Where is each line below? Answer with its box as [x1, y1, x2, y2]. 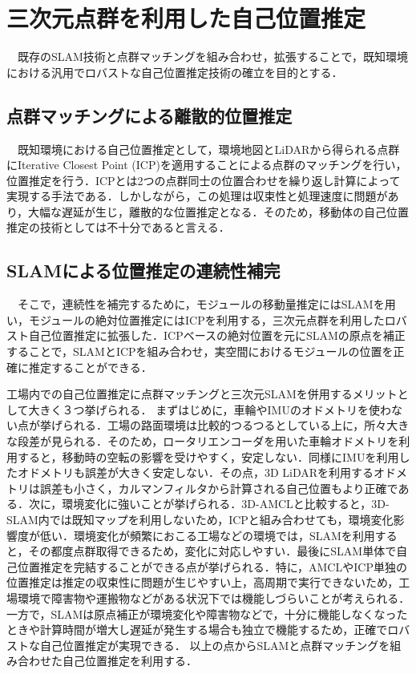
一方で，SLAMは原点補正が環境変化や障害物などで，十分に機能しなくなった [6, 605, 408, 622]
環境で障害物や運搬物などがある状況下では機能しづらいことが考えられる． [17, 589, 410, 606]
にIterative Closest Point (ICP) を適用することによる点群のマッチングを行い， [6, 156, 407, 173]
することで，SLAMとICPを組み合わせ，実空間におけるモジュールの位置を [6, 343, 394, 360]
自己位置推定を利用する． [62, 652, 197, 669]
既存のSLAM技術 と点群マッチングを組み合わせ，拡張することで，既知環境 [17, 48, 408, 65]
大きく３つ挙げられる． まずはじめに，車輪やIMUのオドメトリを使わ [28, 401, 391, 418]
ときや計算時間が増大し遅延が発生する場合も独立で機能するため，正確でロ [6, 621, 399, 638]
